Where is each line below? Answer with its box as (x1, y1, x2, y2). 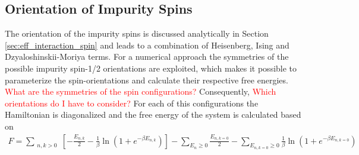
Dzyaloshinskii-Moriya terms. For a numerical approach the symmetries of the (5, 50, 289, 63)
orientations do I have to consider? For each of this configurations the (5, 96, 259, 109)
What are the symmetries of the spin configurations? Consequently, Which (5, 85, 276, 98)
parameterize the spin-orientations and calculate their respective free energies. (5, 73, 288, 86)
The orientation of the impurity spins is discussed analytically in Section (5, 27, 269, 40)
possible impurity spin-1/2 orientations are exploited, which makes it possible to (5, 62, 297, 74)
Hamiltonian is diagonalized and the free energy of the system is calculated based (5, 108, 301, 121)
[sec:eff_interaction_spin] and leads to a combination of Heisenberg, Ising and (5, 38, 289, 51)
